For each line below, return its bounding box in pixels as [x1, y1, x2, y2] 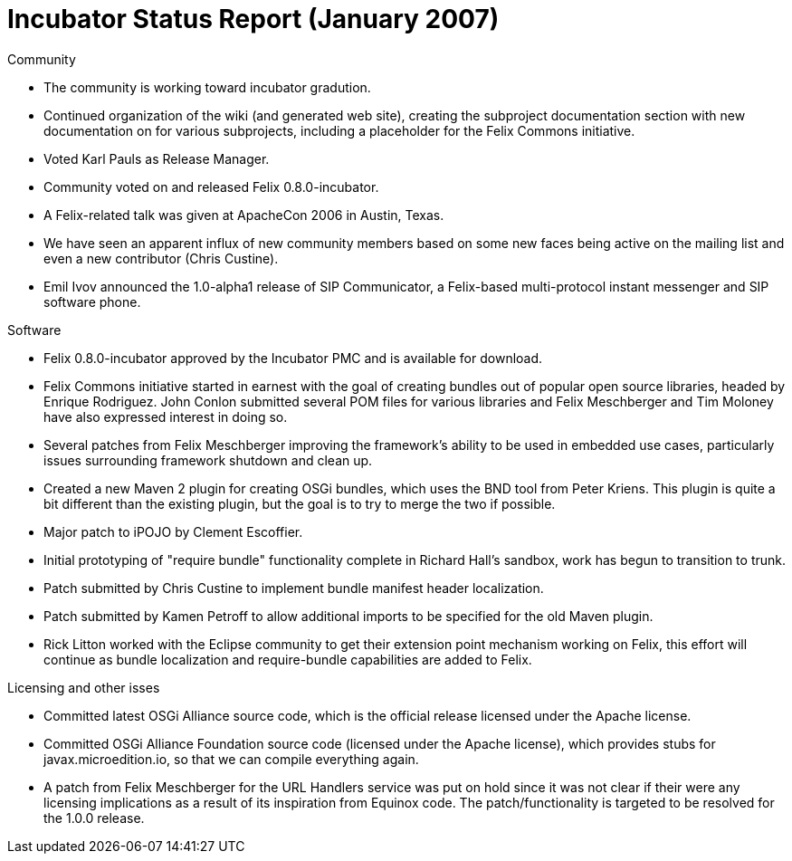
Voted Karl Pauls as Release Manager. [43, 150, 270, 167]
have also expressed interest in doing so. [43, 408, 288, 425]
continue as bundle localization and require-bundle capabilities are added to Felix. [43, 651, 532, 667]
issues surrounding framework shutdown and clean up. [43, 452, 373, 468]
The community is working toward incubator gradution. [43, 79, 371, 95]
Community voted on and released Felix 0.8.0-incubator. [43, 178, 379, 195]
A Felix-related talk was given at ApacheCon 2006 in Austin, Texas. [43, 206, 444, 223]
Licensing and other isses [7, 679, 160, 695]
